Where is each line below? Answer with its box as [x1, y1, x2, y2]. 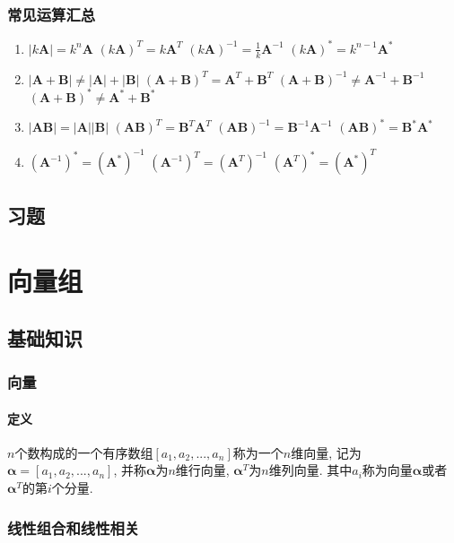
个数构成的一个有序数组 [14, 443, 153, 461]
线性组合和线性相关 [7, 516, 140, 539]
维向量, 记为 [291, 443, 362, 461]
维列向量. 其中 [268, 461, 353, 479]
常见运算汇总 [7, 3, 96, 25]
